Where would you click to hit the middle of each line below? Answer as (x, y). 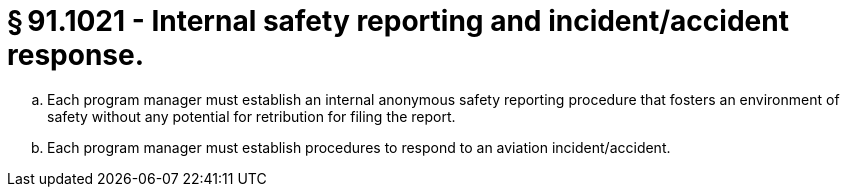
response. (76, 55)
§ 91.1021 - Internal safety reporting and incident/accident (398, 21)
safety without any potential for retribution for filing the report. (251, 116)
